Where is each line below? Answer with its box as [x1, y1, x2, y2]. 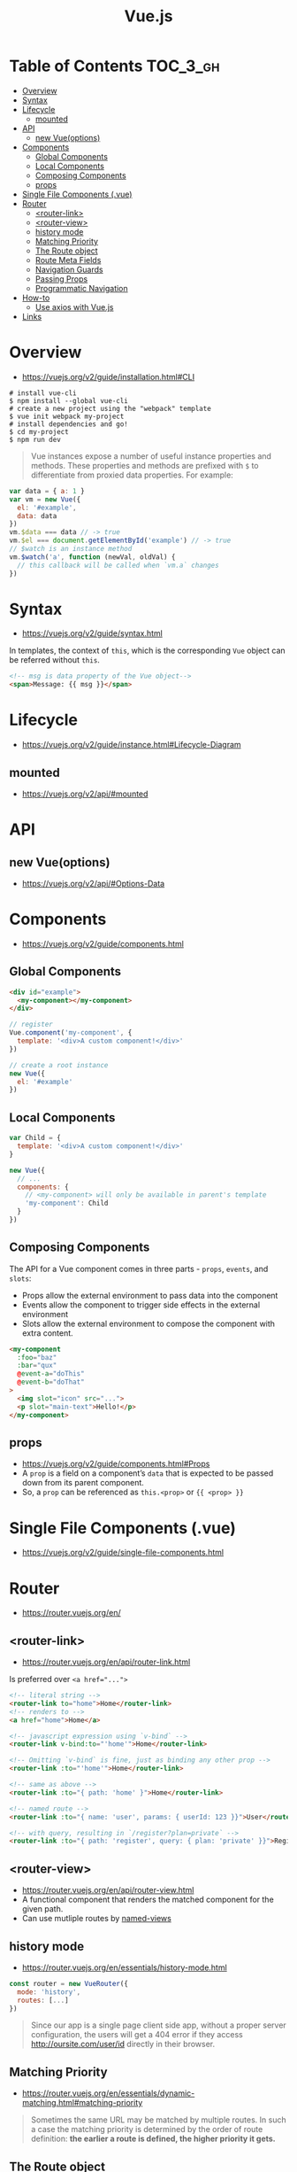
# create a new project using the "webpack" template [9, 404, 212, 413]
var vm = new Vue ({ [9, 494, 81, 504]
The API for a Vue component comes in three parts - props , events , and [9, 1263, 269, 1274]
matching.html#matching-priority [21, 2098, 143, 2108]
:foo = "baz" [17, 1353, 57, 1361]
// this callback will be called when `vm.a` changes [17, 561, 219, 570]
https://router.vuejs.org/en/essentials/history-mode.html [21, 1962, 227, 1973]
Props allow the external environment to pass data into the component [21, 1290, 278, 1300]
